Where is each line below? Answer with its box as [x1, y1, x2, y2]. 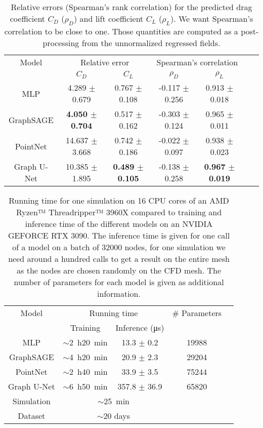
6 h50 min [69, 380, 108, 393]
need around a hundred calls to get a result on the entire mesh [8, 253, 230, 265]
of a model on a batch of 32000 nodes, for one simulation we [12, 241, 226, 253]
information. [97, 288, 141, 300]
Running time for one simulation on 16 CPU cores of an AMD [9, 194, 229, 207]
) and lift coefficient [74, 13, 144, 24]
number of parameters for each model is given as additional [14, 276, 224, 288]
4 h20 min [69, 351, 108, 363]
